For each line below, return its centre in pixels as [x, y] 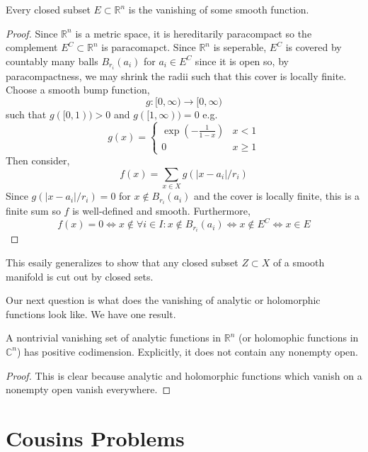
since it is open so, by [242, 61]
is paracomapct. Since [149, 47]
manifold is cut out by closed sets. [80, 276]
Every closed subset [48, 9]
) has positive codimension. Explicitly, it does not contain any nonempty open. [188, 351]
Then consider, [38, 160]
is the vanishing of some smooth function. [219, 9]
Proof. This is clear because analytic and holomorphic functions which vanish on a [184, 375]
